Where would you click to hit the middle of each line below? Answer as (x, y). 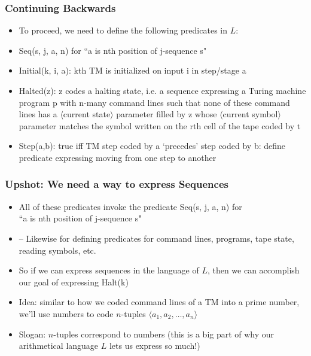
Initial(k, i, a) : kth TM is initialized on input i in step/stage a (132, 70)
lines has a (38, 114)
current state (87, 114)
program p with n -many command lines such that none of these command (154, 102)
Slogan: (32, 334)
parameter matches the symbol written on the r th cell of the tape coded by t (160, 125)
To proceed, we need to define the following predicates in (123, 30)
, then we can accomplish (253, 270)
